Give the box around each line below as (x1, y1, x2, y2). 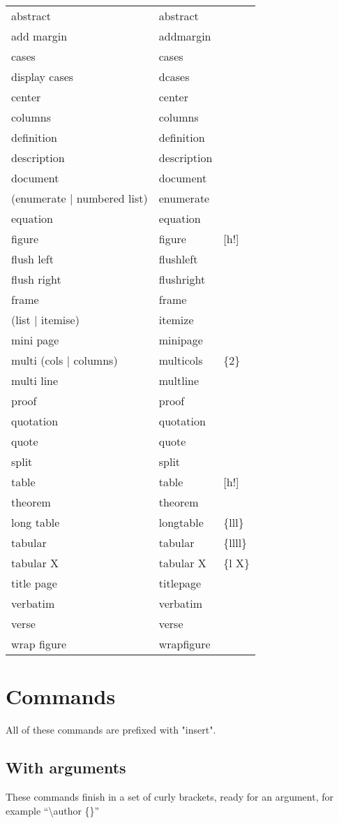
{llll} (223, 534, 248, 551)
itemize (158, 312, 194, 328)
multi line (11, 372, 59, 388)
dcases (158, 68, 190, 85)
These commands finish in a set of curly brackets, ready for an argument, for (6, 789, 333, 803)
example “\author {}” (6, 803, 100, 817)
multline (158, 372, 199, 388)
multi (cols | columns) (11, 352, 118, 368)
